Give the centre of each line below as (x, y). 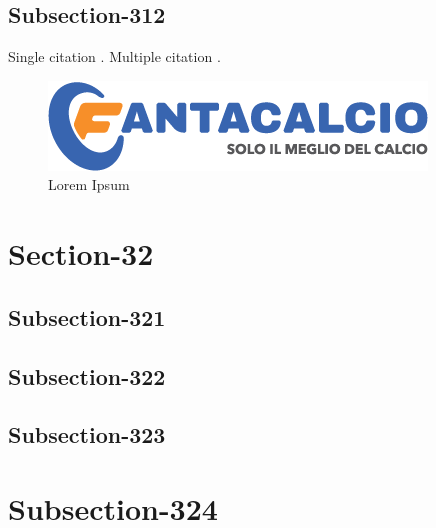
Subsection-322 (87, 375)
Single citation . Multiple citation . (114, 56)
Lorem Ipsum (89, 184)
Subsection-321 (87, 316)
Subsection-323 (87, 434)
